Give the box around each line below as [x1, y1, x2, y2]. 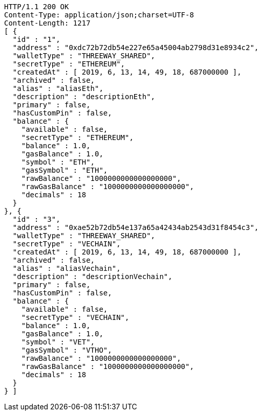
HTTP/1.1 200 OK [4, 3, 69, 11]
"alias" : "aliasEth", [12, 84, 103, 93]
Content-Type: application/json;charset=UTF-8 [4, 11, 194, 19]
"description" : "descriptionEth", [12, 93, 156, 101]
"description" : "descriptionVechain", [12, 272, 172, 281]
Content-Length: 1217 [4, 19, 91, 27]
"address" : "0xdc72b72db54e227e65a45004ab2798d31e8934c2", [12, 43, 259, 52]
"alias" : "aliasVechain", [12, 264, 121, 272]
